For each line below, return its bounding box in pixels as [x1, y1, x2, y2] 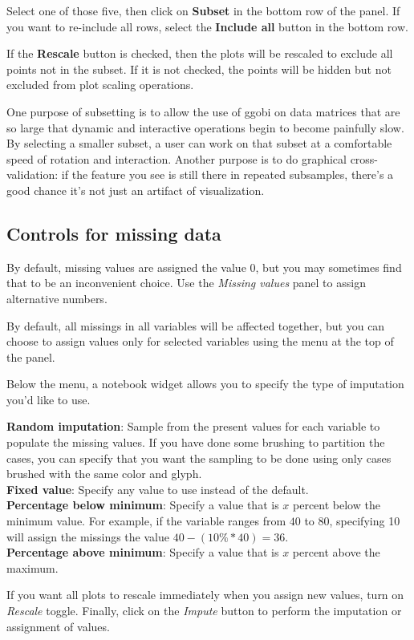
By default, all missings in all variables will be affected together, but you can [6, 317, 385, 334]
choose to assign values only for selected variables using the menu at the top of [6, 333, 394, 350]
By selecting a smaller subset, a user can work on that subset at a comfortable [6, 135, 392, 152]
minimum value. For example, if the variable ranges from [6, 512, 286, 529]
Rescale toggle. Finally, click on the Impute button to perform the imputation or [6, 602, 402, 619]
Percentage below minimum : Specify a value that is [6, 496, 279, 513]
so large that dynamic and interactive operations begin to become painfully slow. [6, 119, 404, 136]
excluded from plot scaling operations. [6, 76, 194, 93]
